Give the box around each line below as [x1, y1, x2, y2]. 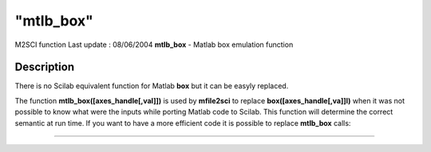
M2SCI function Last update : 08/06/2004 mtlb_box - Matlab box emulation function [14, 40, 294, 49]
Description [14, 60, 75, 74]
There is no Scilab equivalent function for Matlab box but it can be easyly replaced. [14, 81, 289, 91]
